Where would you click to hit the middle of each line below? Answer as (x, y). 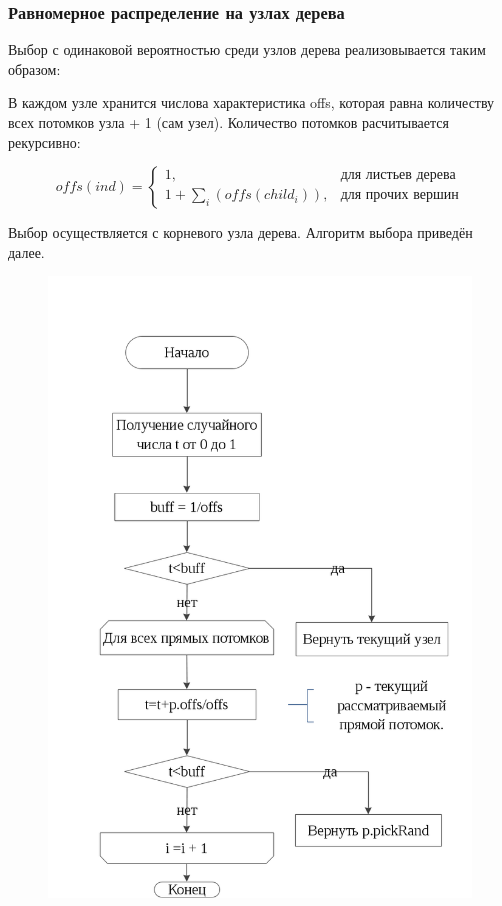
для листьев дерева (398, 175)
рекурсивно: (44, 141)
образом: (34, 68)
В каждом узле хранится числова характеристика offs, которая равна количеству (251, 102)
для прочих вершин (399, 195)
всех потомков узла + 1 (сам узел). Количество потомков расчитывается (228, 122)
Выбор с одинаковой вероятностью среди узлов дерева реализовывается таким (247, 49)
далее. (26, 251)
